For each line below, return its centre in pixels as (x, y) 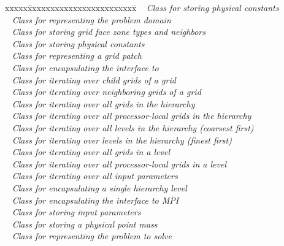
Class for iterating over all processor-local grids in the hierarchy (132, 116)
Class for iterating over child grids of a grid (94, 79)
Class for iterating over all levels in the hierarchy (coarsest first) (133, 127)
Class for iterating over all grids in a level (91, 152)
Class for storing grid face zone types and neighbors (109, 32)
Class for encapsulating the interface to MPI (95, 200)
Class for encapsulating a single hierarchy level (99, 187)
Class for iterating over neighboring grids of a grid (106, 92)
